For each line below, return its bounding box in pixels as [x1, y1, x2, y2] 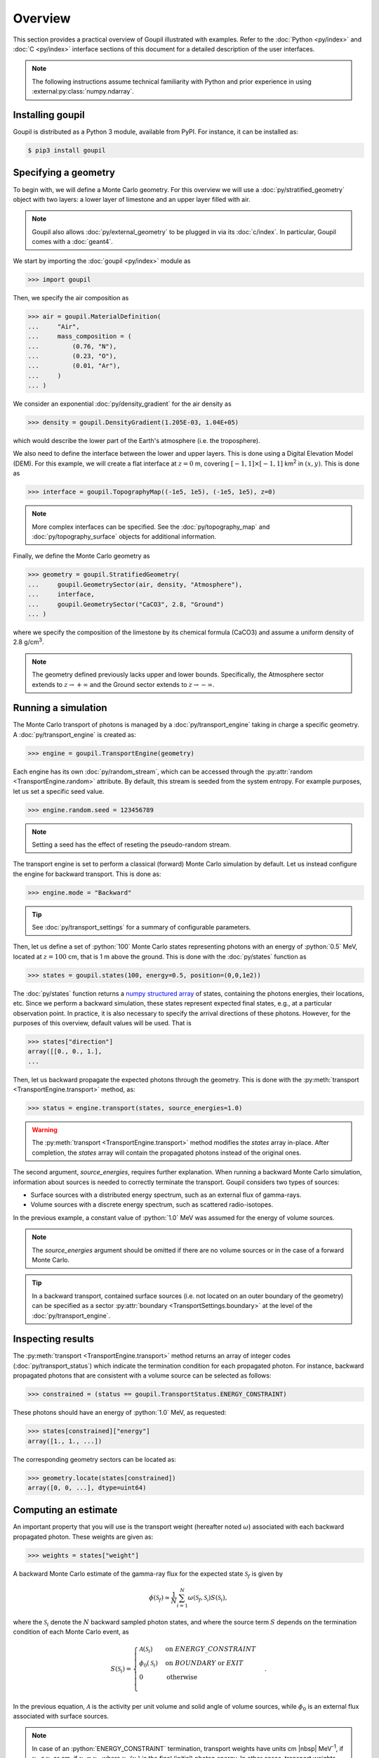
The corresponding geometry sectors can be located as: [13, 1455, 177, 1463]
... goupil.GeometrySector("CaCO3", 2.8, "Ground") [27, 600, 225, 608]
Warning [32, 1126, 58, 1134]
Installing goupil [13, 109, 85, 121]
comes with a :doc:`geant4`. [32, 238, 114, 246]
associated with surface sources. [13, 1712, 109, 1720]
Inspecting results [13, 1333, 95, 1345]
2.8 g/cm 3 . [13, 636, 44, 646]
